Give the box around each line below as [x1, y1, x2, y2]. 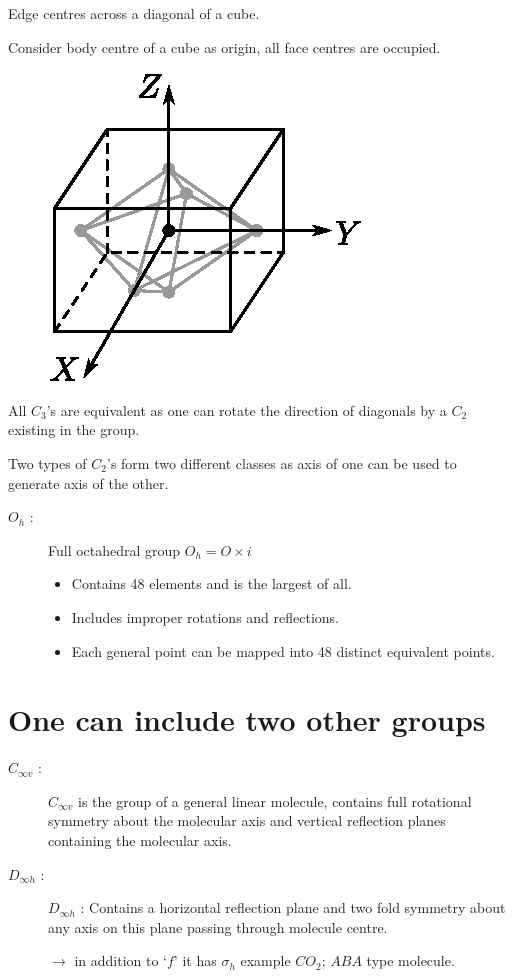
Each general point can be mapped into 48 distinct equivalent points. [71, 640, 495, 661]
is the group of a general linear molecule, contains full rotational [78, 790, 472, 811]
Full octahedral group [48, 539, 181, 560]
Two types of [8, 452, 87, 473]
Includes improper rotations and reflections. [71, 606, 339, 627]
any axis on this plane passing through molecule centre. [48, 916, 388, 937]
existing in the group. [8, 419, 140, 440]
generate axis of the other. [8, 472, 169, 493]
